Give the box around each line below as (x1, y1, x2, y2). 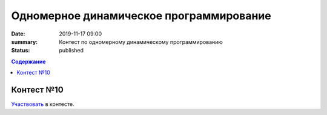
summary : (11, 38, 38, 45)
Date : (11, 30, 25, 37)
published (59, 47, 84, 54)
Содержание (11, 58, 46, 65)
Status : (11, 47, 30, 54)
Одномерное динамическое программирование (11, 9, 272, 22)
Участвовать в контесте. (11, 101, 75, 108)
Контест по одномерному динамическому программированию (59, 38, 223, 45)
